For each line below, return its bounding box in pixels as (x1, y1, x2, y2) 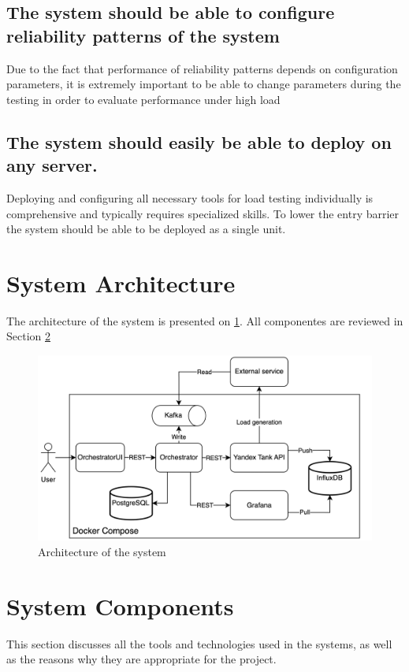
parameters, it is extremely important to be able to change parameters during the (6, 76, 401, 92)
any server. (6, 153, 98, 177)
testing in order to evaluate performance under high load (6, 91, 281, 107)
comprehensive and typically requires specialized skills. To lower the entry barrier (6, 205, 400, 221)
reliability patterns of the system (6, 23, 280, 47)
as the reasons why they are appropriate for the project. (6, 651, 277, 667)
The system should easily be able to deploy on (6, 129, 392, 154)
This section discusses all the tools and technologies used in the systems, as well (6, 635, 392, 652)
